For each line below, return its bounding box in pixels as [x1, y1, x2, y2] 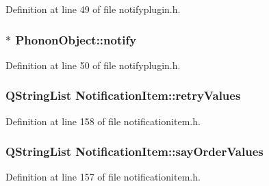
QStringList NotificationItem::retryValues [5, 87, 241, 104]
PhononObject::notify [15, 31, 137, 48]
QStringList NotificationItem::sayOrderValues [5, 143, 264, 160]
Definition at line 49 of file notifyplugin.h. [5, 2, 181, 16]
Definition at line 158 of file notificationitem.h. [5, 114, 201, 128]
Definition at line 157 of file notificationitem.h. [5, 170, 201, 184]
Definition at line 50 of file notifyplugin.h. [5, 57, 181, 72]
